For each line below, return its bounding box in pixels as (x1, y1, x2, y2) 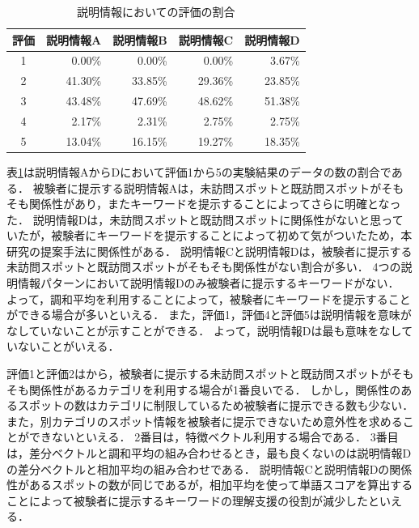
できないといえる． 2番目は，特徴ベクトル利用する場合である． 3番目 (28, 428, 399, 445)
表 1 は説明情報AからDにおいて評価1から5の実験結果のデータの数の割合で (6, 163, 391, 180)
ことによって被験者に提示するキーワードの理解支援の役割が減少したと (6, 492, 379, 509)
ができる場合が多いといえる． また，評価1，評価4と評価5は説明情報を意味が (6, 306, 412, 323)
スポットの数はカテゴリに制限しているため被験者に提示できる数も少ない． (17, 397, 414, 414)
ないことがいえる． (17, 338, 120, 355)
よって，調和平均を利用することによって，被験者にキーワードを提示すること (6, 290, 411, 307)
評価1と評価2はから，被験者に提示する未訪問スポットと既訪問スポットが (6, 365, 391, 382)
